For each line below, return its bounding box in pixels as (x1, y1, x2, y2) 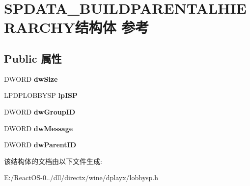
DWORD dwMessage (4, 123, 73, 133)
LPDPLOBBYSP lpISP (4, 90, 78, 100)
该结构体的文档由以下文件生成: (4, 156, 102, 166)
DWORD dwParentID (4, 139, 77, 150)
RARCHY (4, 17, 75, 37)
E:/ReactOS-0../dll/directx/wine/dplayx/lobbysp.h (4, 172, 159, 183)
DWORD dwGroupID (4, 106, 76, 116)
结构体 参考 (75, 17, 149, 37)
